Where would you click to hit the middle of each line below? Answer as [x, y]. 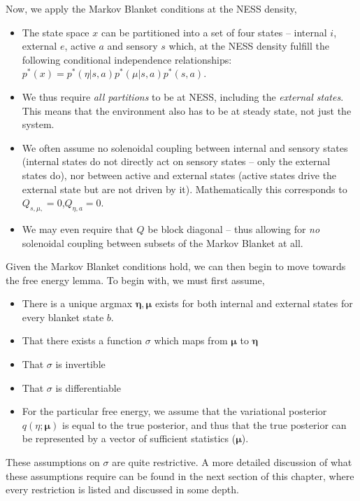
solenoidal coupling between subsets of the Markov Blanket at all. [163, 242]
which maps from [191, 340]
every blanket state [63, 317]
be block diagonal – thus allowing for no [234, 228]
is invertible [80, 364]
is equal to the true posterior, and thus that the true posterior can [204, 424]
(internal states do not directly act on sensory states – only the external [176, 161]
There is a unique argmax [77, 303]
